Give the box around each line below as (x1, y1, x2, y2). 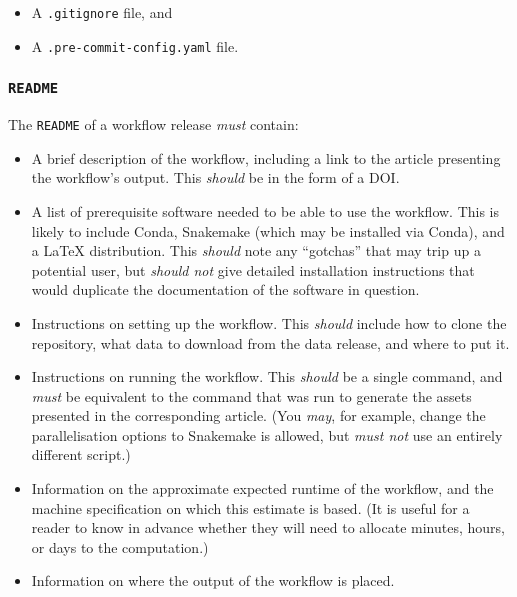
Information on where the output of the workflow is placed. (31, 570, 395, 591)
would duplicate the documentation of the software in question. (31, 279, 420, 300)
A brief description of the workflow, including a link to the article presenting (31, 147, 501, 168)
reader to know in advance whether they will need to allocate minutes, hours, (31, 517, 505, 538)
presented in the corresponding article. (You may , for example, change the (31, 405, 486, 426)
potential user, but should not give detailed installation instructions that (31, 259, 475, 280)
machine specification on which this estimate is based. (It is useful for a (31, 497, 470, 518)
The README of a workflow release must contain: (8, 114, 299, 135)
